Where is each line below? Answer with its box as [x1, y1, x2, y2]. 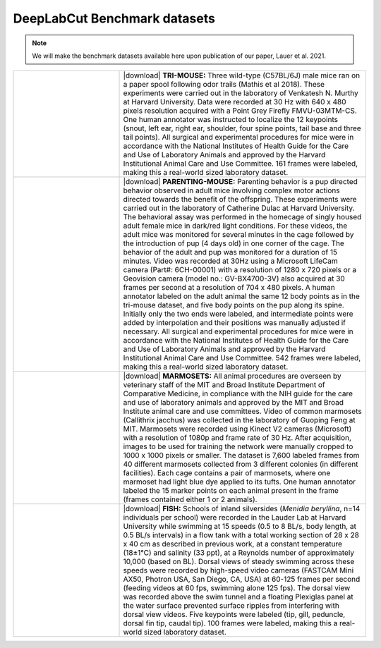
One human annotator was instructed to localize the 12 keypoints [123, 115, 339, 125]
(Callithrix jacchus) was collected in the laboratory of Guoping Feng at [123, 415, 356, 425]
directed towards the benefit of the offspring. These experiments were [123, 195, 357, 204]
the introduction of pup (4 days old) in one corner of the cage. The [123, 238, 345, 248]
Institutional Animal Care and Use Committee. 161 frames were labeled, [123, 159, 358, 169]
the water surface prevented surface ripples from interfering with [123, 601, 340, 611]
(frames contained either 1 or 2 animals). [123, 494, 258, 504]
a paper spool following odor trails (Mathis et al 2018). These [123, 80, 325, 90]
